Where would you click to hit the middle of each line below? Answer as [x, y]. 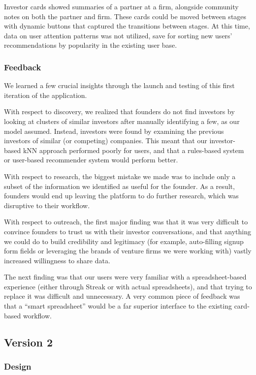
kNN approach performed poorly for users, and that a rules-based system [133, 150]
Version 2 [29, 342]
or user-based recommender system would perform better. [91, 160]
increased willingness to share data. [57, 260]
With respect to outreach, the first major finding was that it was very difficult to [126, 222]
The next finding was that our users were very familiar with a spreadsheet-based [125, 277]
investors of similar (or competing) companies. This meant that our [106, 141]
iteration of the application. [46, 95]
